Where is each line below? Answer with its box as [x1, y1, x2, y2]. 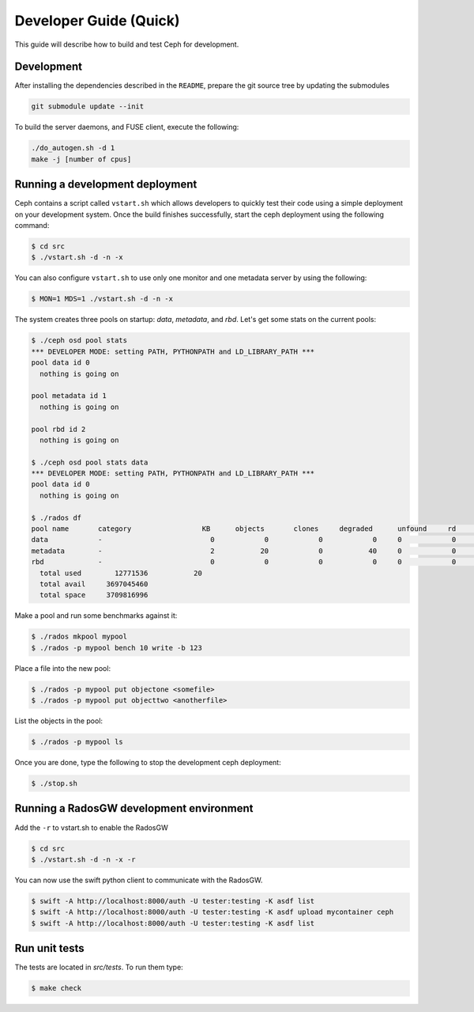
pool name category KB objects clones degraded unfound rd [31, 525, 457, 533]
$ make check [31, 984, 82, 993]
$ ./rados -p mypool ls [31, 737, 124, 747]
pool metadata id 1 [31, 392, 107, 400]
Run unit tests [14, 942, 85, 955]
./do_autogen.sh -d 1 [31, 143, 115, 153]
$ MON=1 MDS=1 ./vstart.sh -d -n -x [31, 294, 174, 304]
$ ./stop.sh [31, 779, 78, 788]
